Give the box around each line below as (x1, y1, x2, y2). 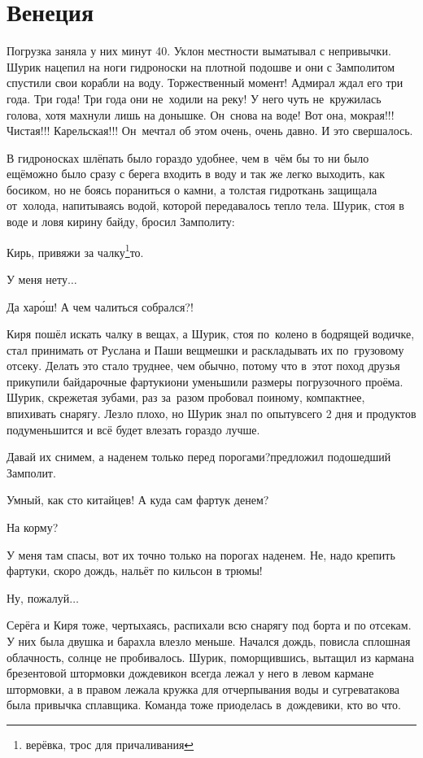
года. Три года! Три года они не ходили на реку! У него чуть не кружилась (7, 89, 382, 107)
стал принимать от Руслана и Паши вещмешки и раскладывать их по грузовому (7, 341, 404, 358)
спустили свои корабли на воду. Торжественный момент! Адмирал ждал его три (7, 74, 403, 91)
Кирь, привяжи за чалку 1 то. (7, 241, 144, 260)
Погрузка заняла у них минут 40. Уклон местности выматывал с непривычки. (7, 42, 391, 59)
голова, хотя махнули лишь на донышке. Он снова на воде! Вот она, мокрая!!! (7, 106, 395, 123)
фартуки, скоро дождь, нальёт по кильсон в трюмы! (7, 562, 263, 579)
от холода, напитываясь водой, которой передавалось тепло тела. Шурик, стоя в (7, 197, 404, 214)
